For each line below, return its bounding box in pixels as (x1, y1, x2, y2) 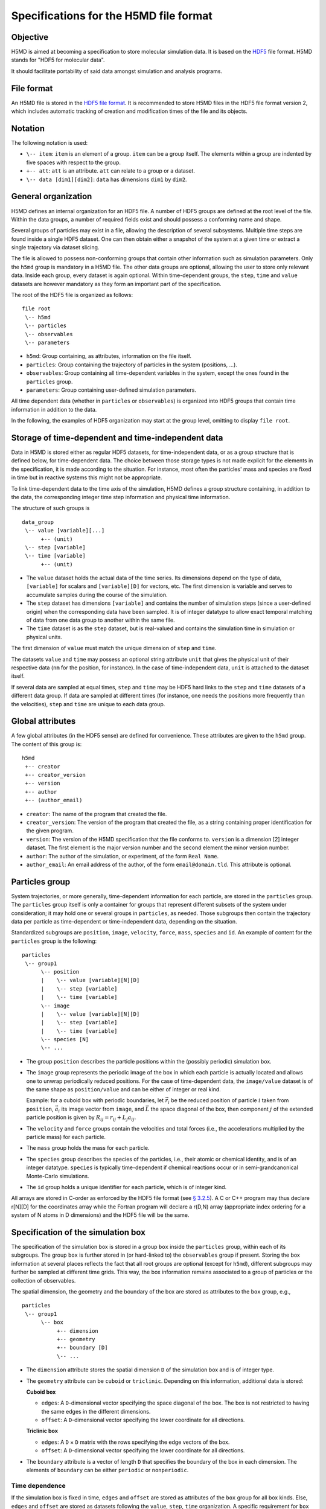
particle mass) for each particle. (26, 1134, 106, 1140)
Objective (11, 32, 49, 42)
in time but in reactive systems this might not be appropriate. (11, 474, 162, 481)
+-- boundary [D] (56, 1344, 108, 1351)
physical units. (26, 633, 63, 640)
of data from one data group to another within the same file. (26, 616, 175, 624)
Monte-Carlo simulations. (26, 1172, 90, 1179)
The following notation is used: (11, 139, 88, 147)
